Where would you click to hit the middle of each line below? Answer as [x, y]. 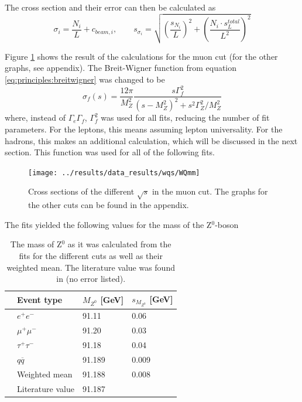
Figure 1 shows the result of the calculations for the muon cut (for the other [141, 56]
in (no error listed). [91, 279]
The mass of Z [36, 244]
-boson [227, 224]
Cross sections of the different [81, 191]
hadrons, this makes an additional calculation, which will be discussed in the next [151, 140]
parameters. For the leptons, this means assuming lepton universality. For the [144, 129]
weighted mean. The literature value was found [91, 267]
